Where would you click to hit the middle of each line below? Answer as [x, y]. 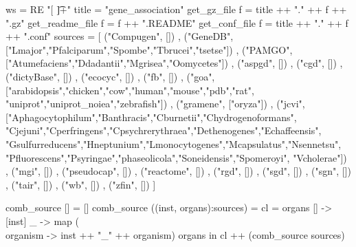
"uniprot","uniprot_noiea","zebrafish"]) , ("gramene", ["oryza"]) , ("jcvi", [155, 104]
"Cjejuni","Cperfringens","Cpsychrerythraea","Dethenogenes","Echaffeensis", [164, 130]
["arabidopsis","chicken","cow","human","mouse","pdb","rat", [130, 90]
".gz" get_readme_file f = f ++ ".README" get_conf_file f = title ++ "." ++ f [177, 22]
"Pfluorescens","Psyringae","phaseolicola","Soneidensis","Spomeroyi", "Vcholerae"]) [176, 157]
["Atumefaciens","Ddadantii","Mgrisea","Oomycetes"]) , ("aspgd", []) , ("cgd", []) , [174, 63]
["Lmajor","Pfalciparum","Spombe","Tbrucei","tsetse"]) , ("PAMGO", [149, 49]
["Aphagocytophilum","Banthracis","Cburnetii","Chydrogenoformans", [151, 117]
